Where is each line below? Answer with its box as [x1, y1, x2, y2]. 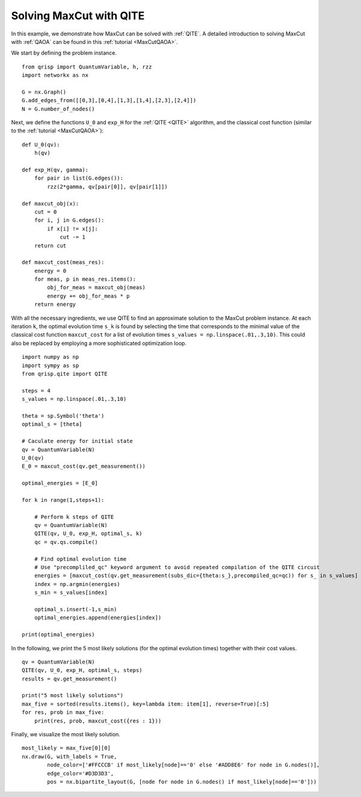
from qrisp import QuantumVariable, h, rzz [22, 63, 152, 70]
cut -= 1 [60, 234, 85, 240]
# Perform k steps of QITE [34, 513, 114, 520]
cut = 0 [34, 208, 57, 215]
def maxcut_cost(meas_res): [22, 259, 105, 266]
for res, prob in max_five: [22, 709, 105, 716]
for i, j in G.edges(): [34, 217, 105, 224]
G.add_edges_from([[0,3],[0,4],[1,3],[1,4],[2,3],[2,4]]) [22, 97, 197, 104]
